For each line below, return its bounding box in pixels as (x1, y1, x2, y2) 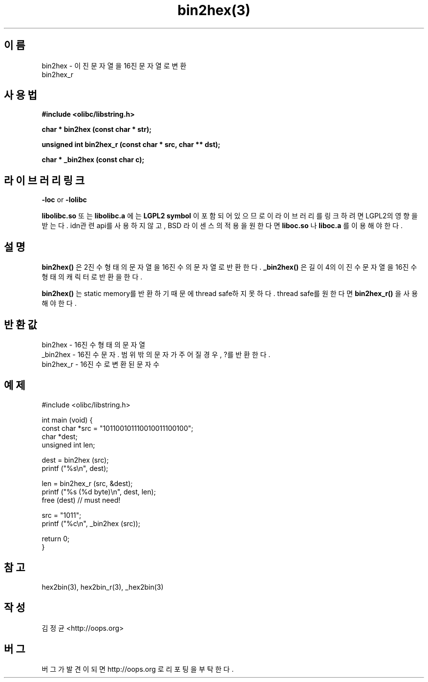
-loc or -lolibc (42, 195, 87, 204)
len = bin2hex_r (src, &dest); (42, 479, 133, 488)
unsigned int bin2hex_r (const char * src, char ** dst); (42, 140, 220, 149)
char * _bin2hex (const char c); (42, 155, 145, 164)
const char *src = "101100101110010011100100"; (42, 424, 193, 432)
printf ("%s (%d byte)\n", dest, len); (42, 487, 156, 496)
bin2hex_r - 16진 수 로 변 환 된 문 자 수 (42, 360, 160, 368)
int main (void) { (42, 415, 93, 424)
